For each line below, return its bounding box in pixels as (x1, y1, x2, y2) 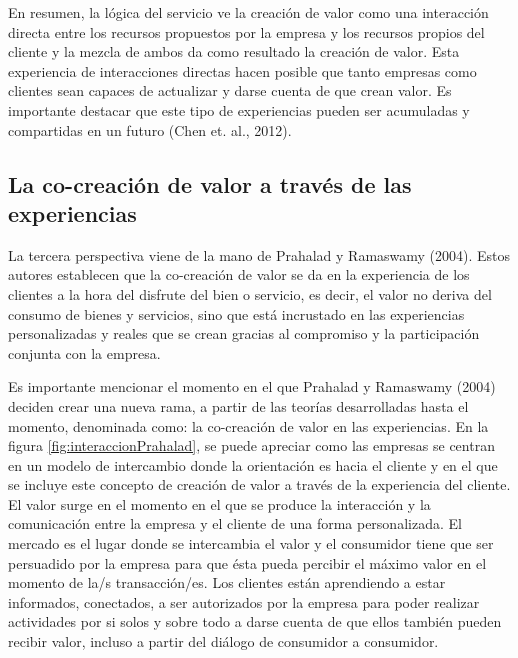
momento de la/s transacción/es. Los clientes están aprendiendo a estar (8, 572, 446, 593)
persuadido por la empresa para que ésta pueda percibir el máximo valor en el (8, 552, 487, 573)
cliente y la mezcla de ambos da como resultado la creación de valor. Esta (8, 41, 460, 62)
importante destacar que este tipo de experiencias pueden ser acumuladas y (8, 99, 470, 120)
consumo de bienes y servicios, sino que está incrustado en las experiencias (8, 303, 465, 324)
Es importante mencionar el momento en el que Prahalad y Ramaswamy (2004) (8, 376, 496, 397)
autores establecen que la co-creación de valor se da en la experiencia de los (8, 264, 470, 285)
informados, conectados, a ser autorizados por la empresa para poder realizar (8, 591, 480, 612)
